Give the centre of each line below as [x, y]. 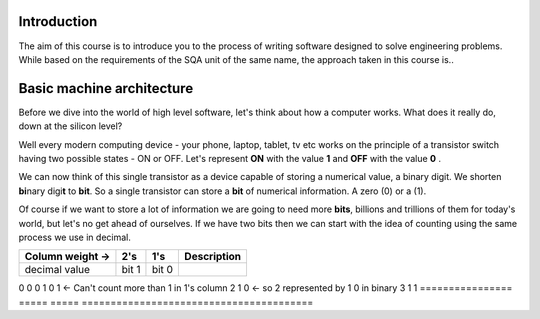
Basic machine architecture [106, 88]
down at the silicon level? [70, 126]
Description [213, 257]
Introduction [58, 21]
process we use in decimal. [75, 237]
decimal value [57, 270]
